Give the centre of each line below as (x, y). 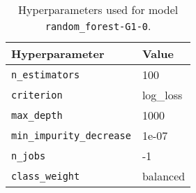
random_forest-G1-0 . (98, 26)
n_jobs (29, 156)
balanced (164, 176)
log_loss (162, 95)
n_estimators (46, 74)
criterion (37, 95)
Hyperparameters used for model (98, 9)
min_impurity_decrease (71, 135)
